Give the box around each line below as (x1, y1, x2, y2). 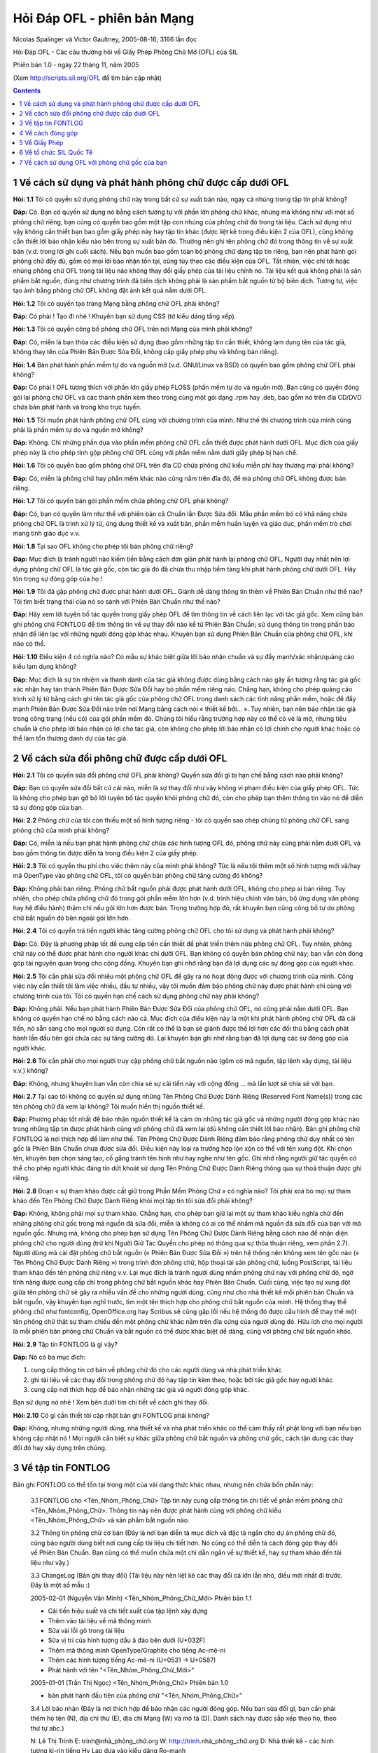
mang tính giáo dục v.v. (13, 529, 80, 538)
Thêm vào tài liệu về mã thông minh (48, 1616, 151, 1625)
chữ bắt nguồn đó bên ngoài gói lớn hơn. (13, 914, 131, 922)
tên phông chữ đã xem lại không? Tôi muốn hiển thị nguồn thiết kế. (13, 1102, 205, 1111)
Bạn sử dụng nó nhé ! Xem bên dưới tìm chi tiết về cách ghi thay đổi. (13, 1398, 210, 1407)
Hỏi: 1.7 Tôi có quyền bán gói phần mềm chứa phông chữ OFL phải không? (13, 496, 229, 505)
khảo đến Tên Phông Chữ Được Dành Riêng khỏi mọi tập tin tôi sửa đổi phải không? (13, 1196, 253, 1205)
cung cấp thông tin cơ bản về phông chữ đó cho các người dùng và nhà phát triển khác (30, 1366, 283, 1374)
